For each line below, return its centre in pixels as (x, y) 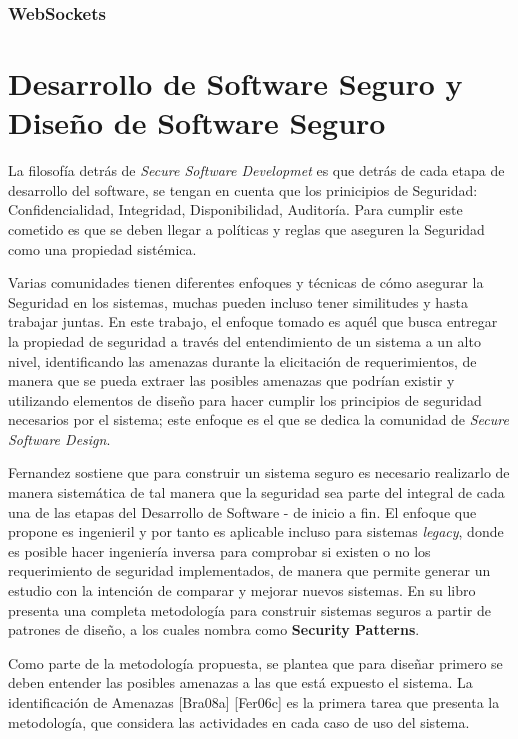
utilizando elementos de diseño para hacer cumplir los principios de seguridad (245, 399)
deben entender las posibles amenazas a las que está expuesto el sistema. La (240, 682)
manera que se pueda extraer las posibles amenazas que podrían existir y (231, 380)
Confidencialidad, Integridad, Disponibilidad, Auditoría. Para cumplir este (235, 209)
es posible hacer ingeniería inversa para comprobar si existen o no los (219, 550)
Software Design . (59, 438)
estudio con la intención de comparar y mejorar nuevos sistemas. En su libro (242, 590)
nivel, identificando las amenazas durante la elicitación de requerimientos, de (242, 360)
